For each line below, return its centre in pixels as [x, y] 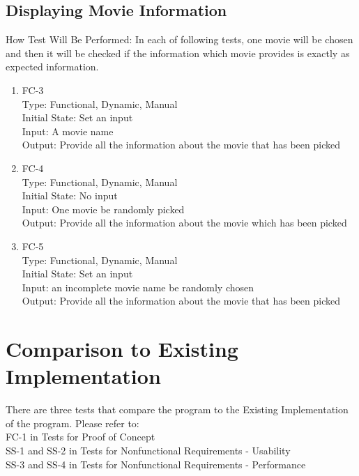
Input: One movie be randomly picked [103, 209]
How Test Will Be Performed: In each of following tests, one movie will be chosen [179, 39]
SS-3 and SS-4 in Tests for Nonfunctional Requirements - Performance [156, 464]
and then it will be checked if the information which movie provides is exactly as [178, 53]
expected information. [52, 67]
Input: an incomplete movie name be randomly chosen [138, 287]
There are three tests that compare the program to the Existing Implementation [177, 409]
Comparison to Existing [122, 349]
